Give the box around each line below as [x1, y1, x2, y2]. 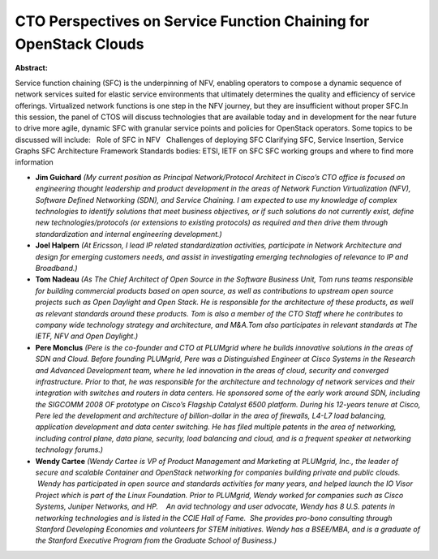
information [15, 157, 54, 167]
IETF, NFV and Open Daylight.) [35, 331, 139, 341]
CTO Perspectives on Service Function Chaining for [15, 12, 370, 30]
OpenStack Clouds [15, 35, 144, 53]
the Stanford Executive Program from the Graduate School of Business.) [35, 535, 277, 545]
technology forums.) [35, 445, 104, 454]
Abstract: [15, 63, 48, 73]
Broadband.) [35, 263, 78, 273]
